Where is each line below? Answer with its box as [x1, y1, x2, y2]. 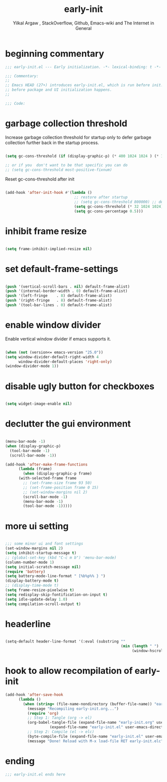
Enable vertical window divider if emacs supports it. [5, 335, 111, 342]
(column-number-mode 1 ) [5, 560, 55, 565]
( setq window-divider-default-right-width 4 [5, 354, 99, 359]
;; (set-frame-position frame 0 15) [23, 485, 99, 490]
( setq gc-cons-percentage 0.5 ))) [74, 208, 143, 214]
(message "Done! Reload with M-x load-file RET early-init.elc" [27, 739, 164, 744]
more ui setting [5, 520, 69, 532]
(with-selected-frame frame [18, 476, 77, 481]
